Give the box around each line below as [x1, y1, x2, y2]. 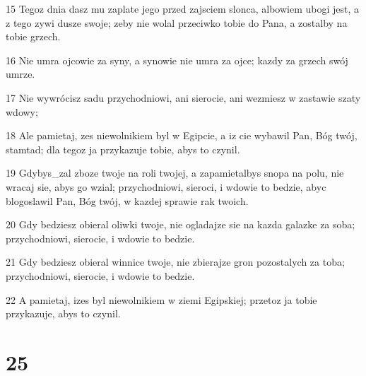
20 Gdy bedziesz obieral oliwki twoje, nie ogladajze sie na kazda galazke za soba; [6, 217, 355, 232]
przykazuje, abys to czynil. [6, 306, 121, 321]
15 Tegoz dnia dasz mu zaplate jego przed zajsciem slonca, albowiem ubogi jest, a [6, 1, 360, 16]
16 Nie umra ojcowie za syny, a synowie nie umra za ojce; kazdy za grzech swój [6, 52, 348, 67]
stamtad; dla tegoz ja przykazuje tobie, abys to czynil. [6, 141, 240, 156]
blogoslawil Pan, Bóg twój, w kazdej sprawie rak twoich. [6, 193, 249, 208]
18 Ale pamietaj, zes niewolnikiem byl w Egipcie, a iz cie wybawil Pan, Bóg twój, [6, 128, 358, 143]
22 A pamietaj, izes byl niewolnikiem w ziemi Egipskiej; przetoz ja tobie [6, 292, 317, 307]
